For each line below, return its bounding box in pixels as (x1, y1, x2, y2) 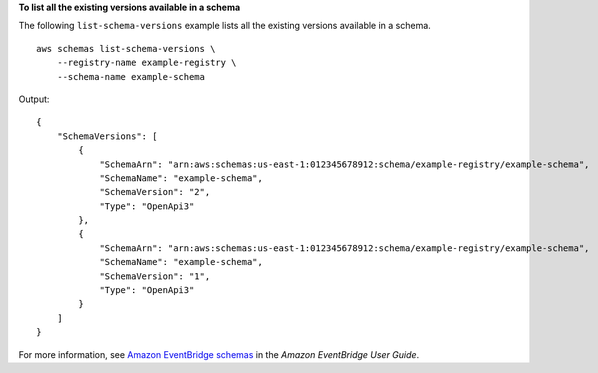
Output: (18, 93, 50, 105)
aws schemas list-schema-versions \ (36, 43, 216, 54)
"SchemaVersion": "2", (99, 186, 211, 198)
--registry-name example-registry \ (56, 57, 237, 69)
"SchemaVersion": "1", (99, 270, 211, 282)
